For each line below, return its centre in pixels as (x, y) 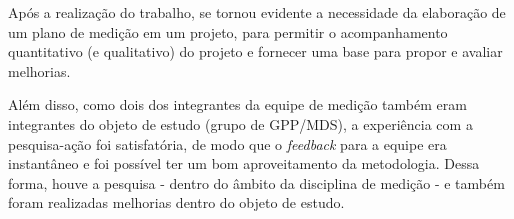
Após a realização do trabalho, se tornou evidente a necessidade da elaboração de (257, 12)
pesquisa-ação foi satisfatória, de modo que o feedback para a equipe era (227, 143)
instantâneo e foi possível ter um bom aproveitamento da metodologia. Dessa (244, 163)
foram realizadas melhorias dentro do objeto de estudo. (176, 202)
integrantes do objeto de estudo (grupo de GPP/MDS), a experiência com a (240, 123)
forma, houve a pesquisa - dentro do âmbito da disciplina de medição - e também (256, 182)
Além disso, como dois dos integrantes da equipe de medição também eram (237, 104)
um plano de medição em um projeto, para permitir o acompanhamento (228, 31)
